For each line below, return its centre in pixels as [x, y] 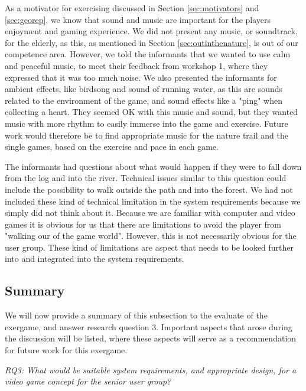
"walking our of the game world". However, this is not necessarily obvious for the [151, 236]
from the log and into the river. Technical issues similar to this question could [146, 178]
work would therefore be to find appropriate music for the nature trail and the [147, 135]
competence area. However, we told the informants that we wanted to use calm [148, 54]
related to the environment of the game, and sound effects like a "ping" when [144, 100]
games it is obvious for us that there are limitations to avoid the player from [143, 224]
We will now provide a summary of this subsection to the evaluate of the [136, 315]
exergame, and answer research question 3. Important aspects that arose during [149, 326]
